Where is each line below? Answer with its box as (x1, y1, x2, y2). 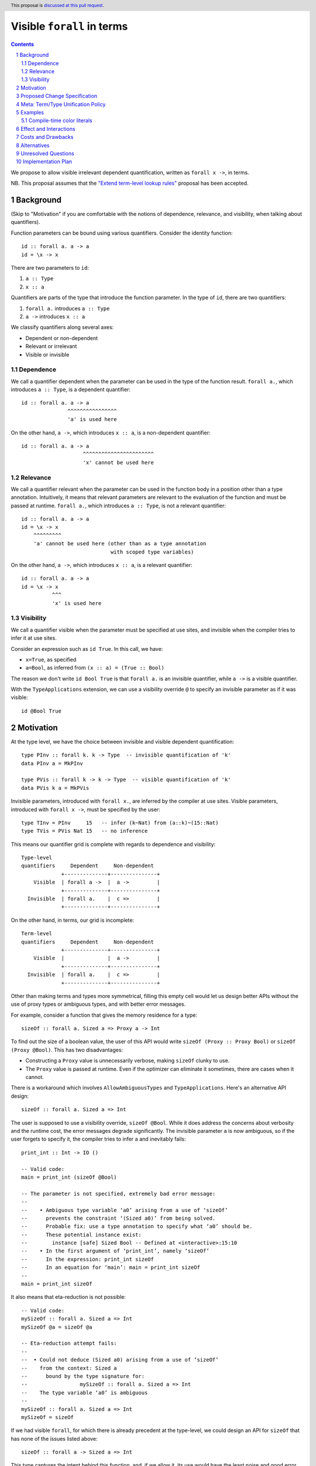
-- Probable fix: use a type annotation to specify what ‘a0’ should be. (21, 1223, 253, 1230)
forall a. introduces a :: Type (25, 305, 110, 312)
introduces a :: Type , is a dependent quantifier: (11, 386, 131, 393)
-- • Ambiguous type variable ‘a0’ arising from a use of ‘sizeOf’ (21, 1207, 228, 1213)
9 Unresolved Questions (16, 150, 74, 157)
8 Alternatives (16, 141, 50, 149)
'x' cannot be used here (83, 459, 154, 466)
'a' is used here (67, 416, 117, 423)
